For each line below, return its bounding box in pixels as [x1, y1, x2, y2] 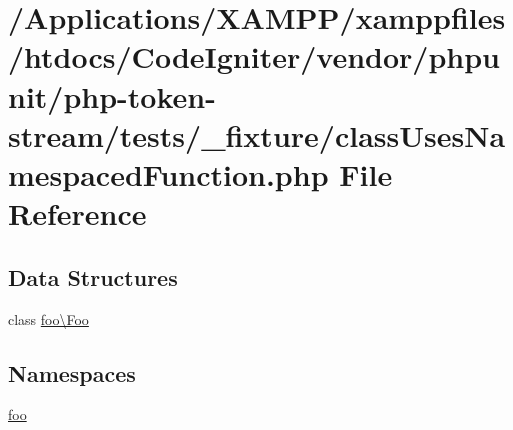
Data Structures [8, 261, 178, 292]
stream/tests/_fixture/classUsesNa [8, 114, 506, 155]
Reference [8, 193, 147, 234]
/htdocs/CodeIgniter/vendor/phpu [8, 36, 500, 77]
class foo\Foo [8, 308, 89, 329]
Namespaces [8, 357, 136, 388]
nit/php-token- [8, 75, 216, 116]
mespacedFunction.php [8, 153, 329, 194]
